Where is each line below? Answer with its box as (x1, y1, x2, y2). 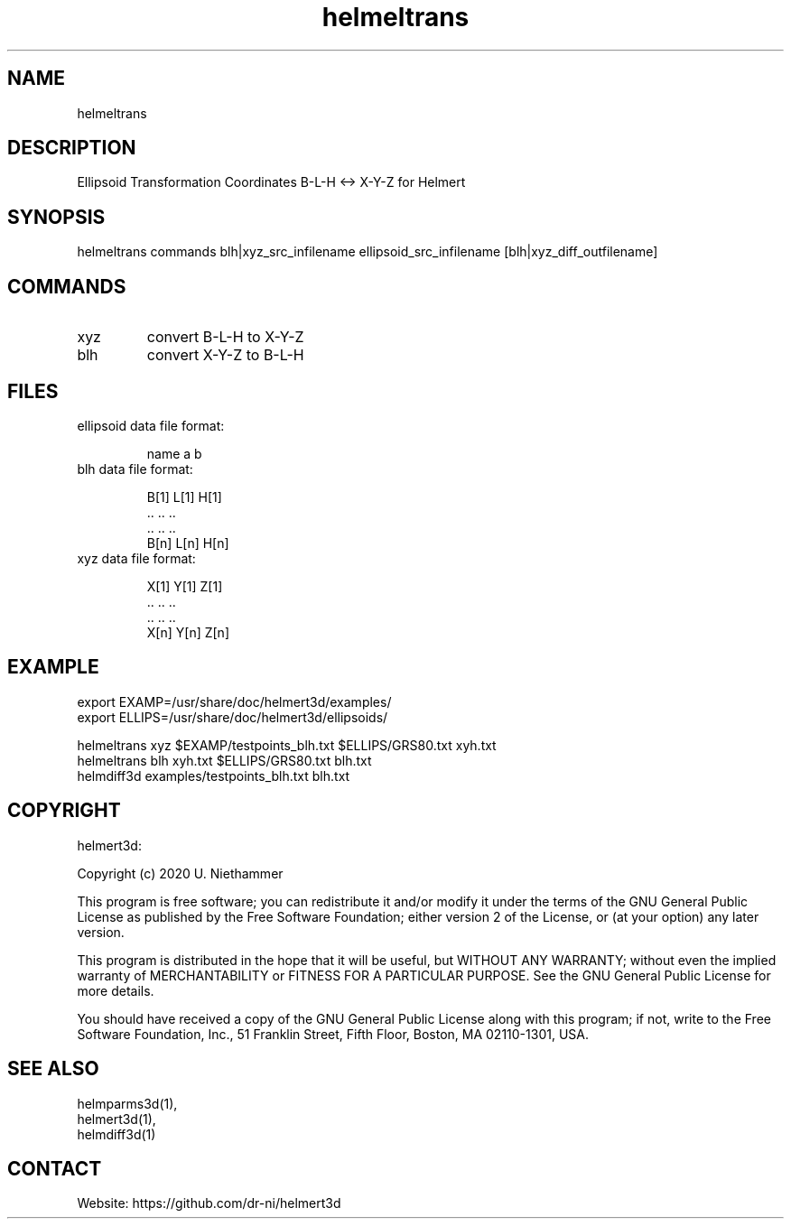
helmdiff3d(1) (77, 1126, 156, 1142)
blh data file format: (77, 460, 193, 477)
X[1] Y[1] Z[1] (146, 578, 223, 594)
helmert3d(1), (77, 1110, 156, 1127)
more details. (77, 982, 154, 998)
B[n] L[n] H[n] (146, 534, 229, 551)
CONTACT (7, 1156, 102, 1180)
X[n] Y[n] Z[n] (146, 624, 229, 640)
